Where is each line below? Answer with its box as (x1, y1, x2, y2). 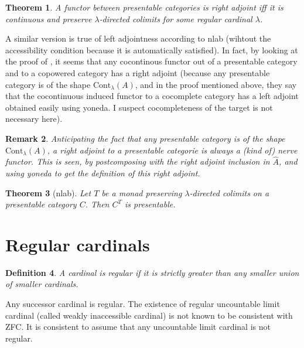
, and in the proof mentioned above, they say (135, 78, 297, 90)
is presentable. (125, 198, 176, 210)
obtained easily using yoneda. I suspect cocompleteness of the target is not (5, 101, 273, 113)
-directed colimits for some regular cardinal (99, 12, 252, 25)
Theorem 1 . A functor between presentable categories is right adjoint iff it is (5, 1, 283, 13)
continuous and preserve (5, 12, 92, 25)
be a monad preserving (101, 186, 182, 199)
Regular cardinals (5, 232, 150, 256)
